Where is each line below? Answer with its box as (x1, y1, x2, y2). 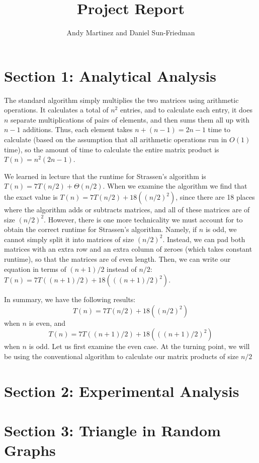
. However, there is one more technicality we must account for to (44, 214, 243, 224)
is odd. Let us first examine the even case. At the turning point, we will (29, 341, 250, 352)
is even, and (29, 317, 66, 328)
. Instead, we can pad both (162, 234, 245, 244)
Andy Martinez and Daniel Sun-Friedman (66, 27, 195, 38)
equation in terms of (4, 263, 66, 274)
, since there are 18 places (176, 192, 255, 202)
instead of (107, 263, 137, 274)
